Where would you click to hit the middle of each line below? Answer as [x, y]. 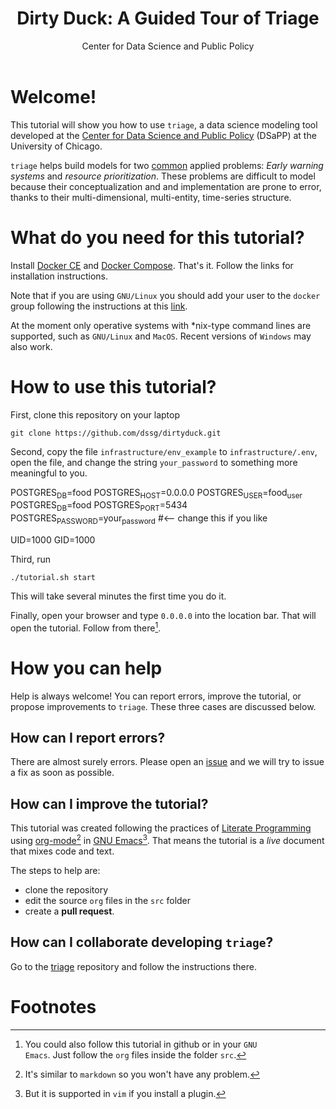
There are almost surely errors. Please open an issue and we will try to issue [167, 762]
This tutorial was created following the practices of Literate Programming [161, 828]
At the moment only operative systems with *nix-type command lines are [161, 325]
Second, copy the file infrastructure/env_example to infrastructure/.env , [164, 451]
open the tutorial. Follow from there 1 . [86, 627]
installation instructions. [59, 276]
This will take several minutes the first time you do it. [118, 596]
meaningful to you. [49, 473]
